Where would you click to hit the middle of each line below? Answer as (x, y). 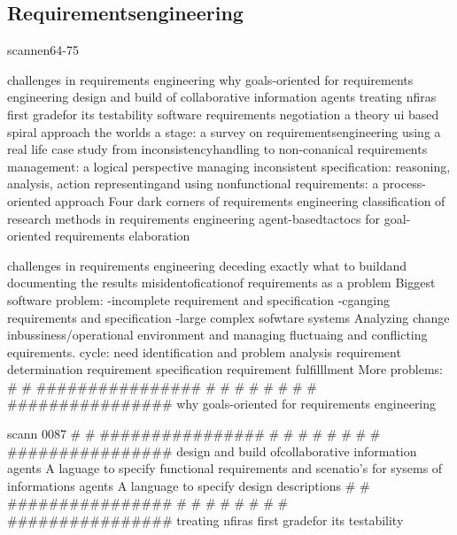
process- (404, 183)
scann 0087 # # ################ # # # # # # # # (194, 434)
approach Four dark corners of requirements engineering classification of (250, 200)
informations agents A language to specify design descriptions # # (189, 485)
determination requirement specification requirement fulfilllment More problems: (225, 369)
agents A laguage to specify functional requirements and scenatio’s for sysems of (225, 468)
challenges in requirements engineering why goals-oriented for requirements (210, 79)
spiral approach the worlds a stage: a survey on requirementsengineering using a (224, 131)
